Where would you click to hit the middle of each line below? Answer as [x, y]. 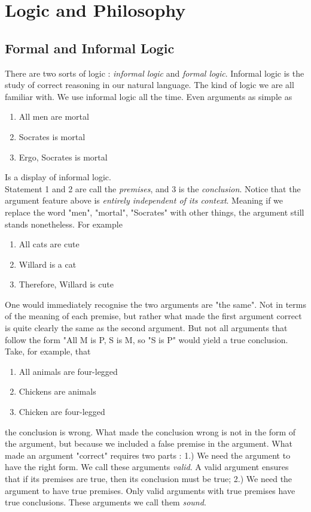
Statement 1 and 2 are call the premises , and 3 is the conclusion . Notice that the [153, 188]
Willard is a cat [48, 264]
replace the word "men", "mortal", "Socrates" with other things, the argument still [155, 212]
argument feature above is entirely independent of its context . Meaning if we [144, 200]
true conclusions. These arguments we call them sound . [106, 502]
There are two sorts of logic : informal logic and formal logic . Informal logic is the [155, 73]
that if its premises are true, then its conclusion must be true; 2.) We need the [149, 479]
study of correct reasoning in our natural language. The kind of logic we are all [150, 85]
